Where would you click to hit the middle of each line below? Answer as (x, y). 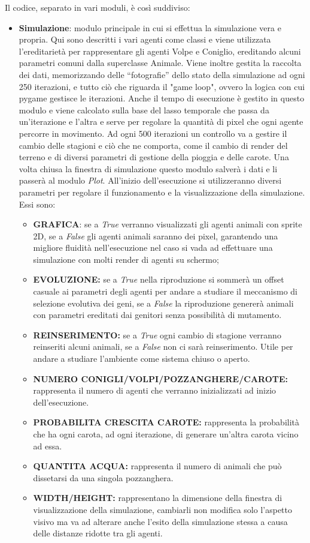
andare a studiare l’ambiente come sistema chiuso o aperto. (142, 358)
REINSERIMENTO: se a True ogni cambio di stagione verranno (157, 334)
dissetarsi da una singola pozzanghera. (103, 477)
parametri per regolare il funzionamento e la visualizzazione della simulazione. (162, 192)
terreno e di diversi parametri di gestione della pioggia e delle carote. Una (154, 157)
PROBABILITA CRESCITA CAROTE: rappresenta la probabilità (166, 422)
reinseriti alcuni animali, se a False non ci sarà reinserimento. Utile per (163, 346)
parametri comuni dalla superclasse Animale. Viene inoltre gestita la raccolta (160, 63)
